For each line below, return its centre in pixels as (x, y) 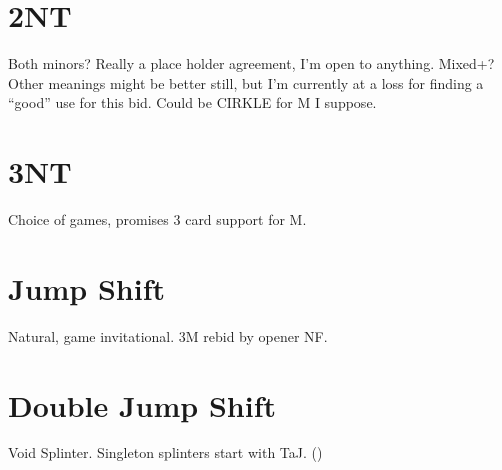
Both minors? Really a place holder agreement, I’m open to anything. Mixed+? (251, 63)
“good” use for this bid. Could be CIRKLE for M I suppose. (192, 102)
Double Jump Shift (142, 404)
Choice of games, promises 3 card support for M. (157, 219)
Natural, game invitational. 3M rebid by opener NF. (168, 335)
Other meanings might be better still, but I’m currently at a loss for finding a (246, 82)
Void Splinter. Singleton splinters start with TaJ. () (165, 452)
